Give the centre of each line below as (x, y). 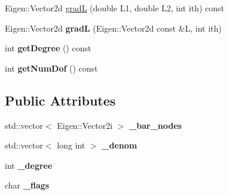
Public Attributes (60, 100)
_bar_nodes (155, 125)
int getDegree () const (48, 48)
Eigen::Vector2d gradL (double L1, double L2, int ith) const (114, 8)
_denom (120, 145)
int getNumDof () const (51, 68)
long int (71, 145)
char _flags (27, 185)
